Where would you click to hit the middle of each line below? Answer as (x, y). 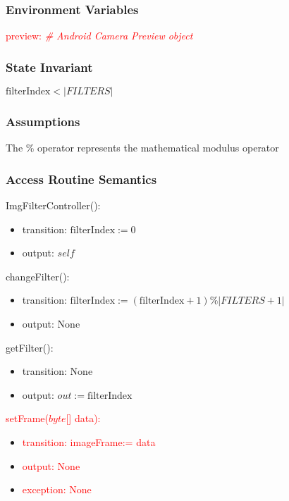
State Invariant (49, 67)
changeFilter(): (38, 276)
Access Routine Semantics (81, 179)
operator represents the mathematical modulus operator (158, 148)
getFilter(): (30, 347)
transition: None (57, 371)
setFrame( (27, 418)
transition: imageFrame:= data (89, 442)
